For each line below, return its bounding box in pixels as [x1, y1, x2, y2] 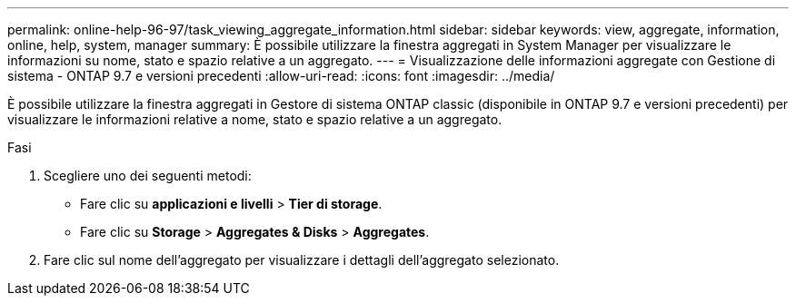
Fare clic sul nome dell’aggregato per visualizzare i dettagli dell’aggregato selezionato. [44, 252, 560, 268]
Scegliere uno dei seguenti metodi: [44, 168, 252, 183]
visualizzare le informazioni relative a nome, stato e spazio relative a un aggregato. [7, 112, 502, 127]
